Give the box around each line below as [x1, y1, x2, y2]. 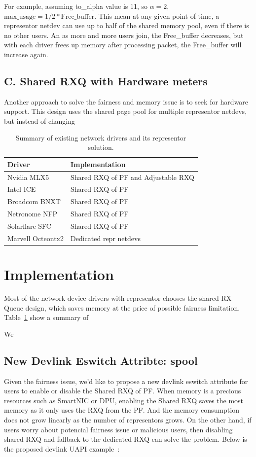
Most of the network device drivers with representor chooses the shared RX [4, 293, 232, 303]
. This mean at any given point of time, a [94, 10, 219, 21]
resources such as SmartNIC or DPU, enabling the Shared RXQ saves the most [4, 395, 244, 405]
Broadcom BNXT [7, 196, 61, 207]
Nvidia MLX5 [7, 172, 49, 182]
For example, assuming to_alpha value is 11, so [4, 1, 148, 11]
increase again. [4, 49, 48, 59]
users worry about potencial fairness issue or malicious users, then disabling [4, 424, 233, 434]
